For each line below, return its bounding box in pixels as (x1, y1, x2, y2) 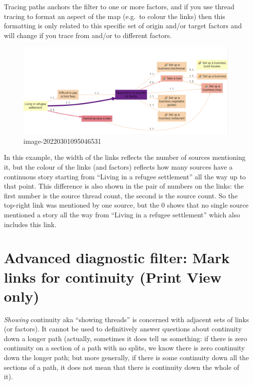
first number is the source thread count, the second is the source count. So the (4, 190, 238, 200)
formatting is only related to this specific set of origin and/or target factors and (4, 20, 242, 31)
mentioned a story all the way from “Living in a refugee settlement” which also (4, 210, 240, 219)
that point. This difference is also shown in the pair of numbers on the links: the (4, 181, 244, 191)
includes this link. (4, 219, 57, 229)
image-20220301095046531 (23, 135, 101, 146)
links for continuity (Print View (4, 267, 222, 287)
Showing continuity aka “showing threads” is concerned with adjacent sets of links (4, 314, 249, 324)
